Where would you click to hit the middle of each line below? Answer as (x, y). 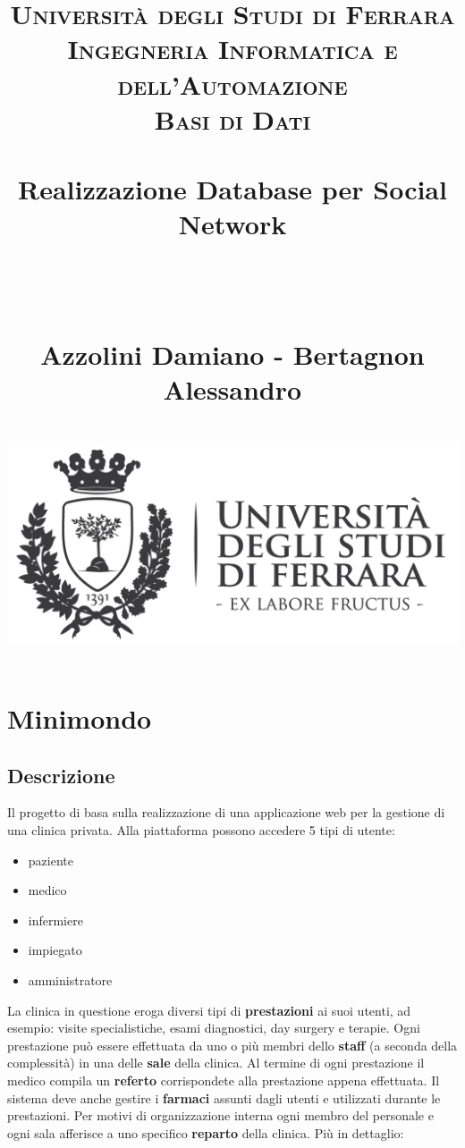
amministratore (70, 980)
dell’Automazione (232, 84)
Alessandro (232, 389)
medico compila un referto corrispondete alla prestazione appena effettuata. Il (224, 1080)
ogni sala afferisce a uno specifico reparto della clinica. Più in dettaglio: (206, 1132)
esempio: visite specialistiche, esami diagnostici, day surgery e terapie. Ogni (214, 1028)
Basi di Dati (232, 118)
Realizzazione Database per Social (232, 189)
